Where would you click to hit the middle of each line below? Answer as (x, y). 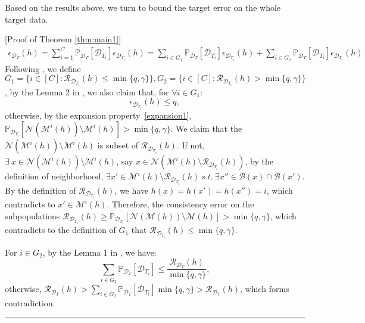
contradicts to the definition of (60, 230)
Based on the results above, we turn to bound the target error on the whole (143, 7)
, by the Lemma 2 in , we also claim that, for (87, 91)
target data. (26, 19)
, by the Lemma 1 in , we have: (99, 252)
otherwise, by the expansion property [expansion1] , (98, 115)
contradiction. (30, 303)
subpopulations (32, 215)
